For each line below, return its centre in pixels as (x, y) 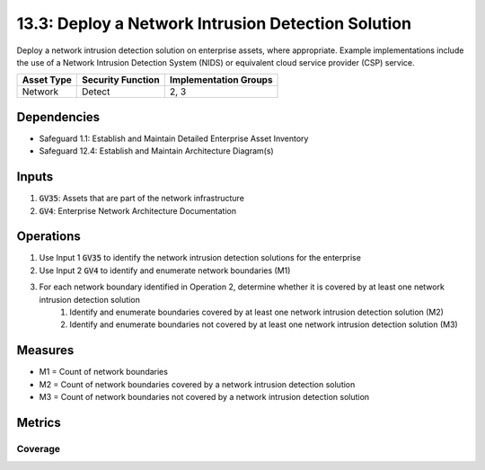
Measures (45, 350)
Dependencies (58, 117)
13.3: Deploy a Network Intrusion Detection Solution (214, 23)
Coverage (39, 448)
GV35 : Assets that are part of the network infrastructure (141, 199)
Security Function (121, 80)
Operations (48, 237)
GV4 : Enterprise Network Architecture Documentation (138, 210)
